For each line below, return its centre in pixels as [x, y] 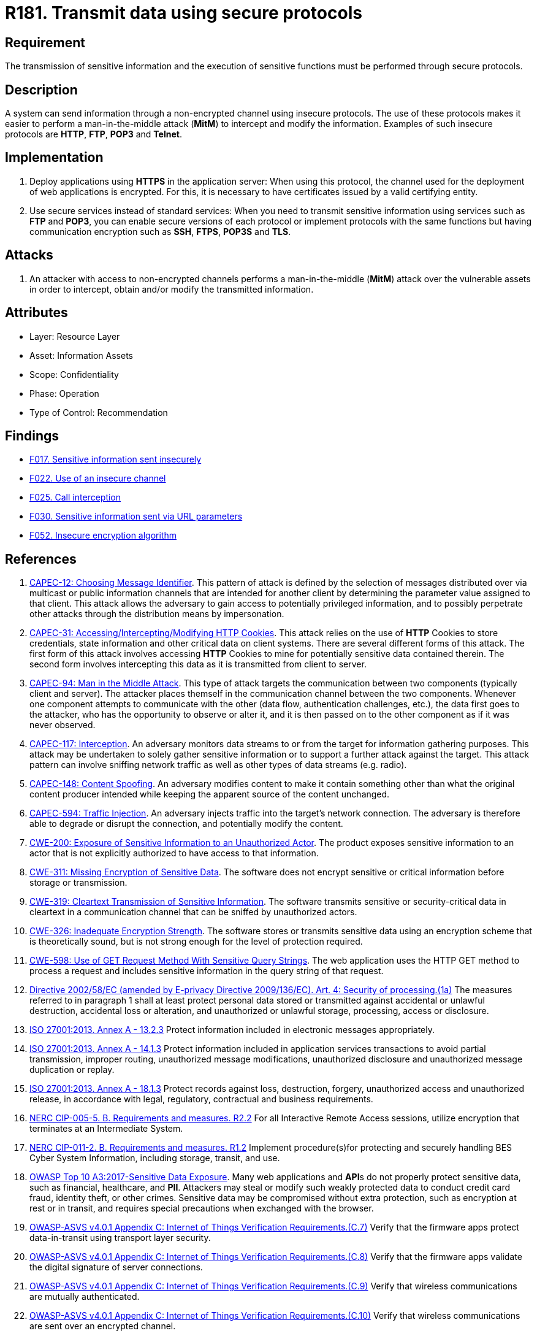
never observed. [63, 725]
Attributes [36, 313]
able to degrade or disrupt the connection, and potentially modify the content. [186, 824]
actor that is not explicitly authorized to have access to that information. [174, 853]
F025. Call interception [75, 497]
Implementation [54, 158]
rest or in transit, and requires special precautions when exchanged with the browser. [202, 1208]
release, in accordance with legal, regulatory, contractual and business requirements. [201, 1099]
